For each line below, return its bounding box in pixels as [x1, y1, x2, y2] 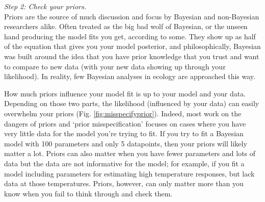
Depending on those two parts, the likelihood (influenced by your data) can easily [4, 98, 259, 109]
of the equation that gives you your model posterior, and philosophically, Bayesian [4, 41, 261, 52]
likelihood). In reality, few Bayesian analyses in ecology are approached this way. [4, 71, 255, 82]
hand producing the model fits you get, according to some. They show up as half [4, 31, 256, 41]
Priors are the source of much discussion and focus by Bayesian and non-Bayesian [4, 11, 259, 21]
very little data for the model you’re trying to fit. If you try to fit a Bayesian [4, 128, 244, 139]
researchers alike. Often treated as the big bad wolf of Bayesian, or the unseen [4, 21, 248, 32]
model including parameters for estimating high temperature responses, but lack [4, 168, 255, 179]
